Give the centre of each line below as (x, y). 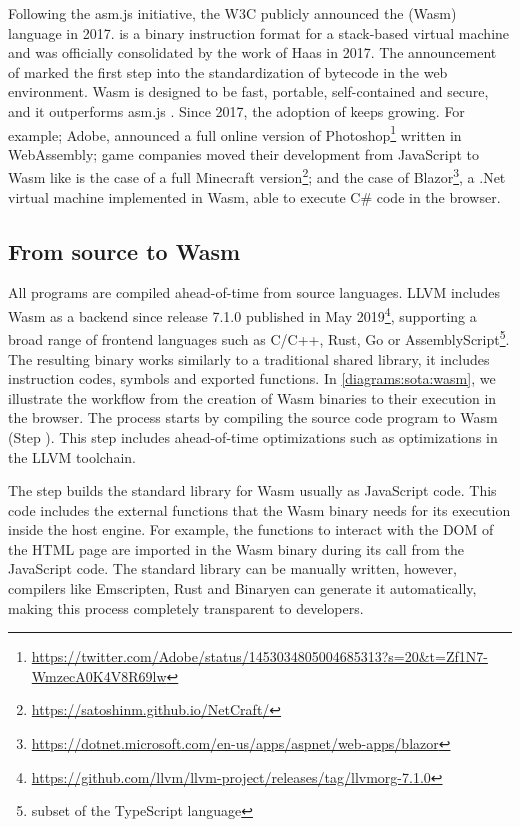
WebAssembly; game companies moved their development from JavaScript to (244, 153)
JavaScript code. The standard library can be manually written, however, (232, 568)
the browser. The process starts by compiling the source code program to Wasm (253, 417)
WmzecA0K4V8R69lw (99, 675)
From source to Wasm (124, 250)
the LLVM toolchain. (72, 456)
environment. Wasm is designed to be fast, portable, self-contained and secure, (248, 91)
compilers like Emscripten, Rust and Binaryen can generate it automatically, (242, 588)
